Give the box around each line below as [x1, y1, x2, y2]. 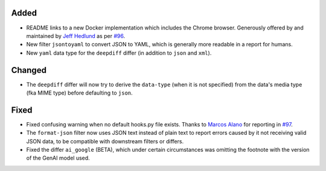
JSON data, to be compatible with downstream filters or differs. [26, 137, 184, 145]
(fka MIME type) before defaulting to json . [26, 89, 133, 96]
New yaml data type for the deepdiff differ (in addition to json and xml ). [26, 49, 212, 57]
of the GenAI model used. [26, 154, 90, 162]
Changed [11, 65, 46, 75]
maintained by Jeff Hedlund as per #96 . [26, 32, 126, 39]
